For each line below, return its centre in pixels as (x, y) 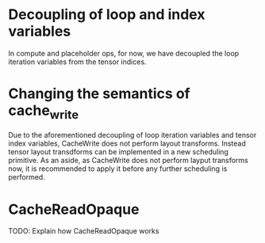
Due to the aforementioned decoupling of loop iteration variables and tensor (132, 135)
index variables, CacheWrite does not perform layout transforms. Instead (127, 143)
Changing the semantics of (99, 94)
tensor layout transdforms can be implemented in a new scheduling (118, 152)
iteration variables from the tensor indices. (77, 62)
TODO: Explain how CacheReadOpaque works (84, 231)
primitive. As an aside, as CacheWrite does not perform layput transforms (128, 161)
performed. (27, 177)
